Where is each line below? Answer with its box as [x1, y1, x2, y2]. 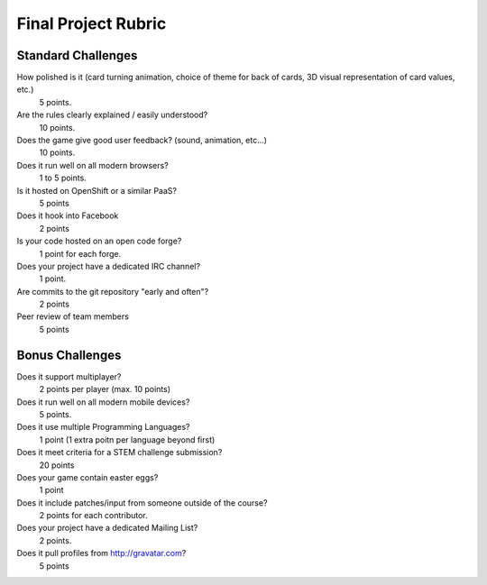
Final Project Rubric [16, 14, 167, 33]
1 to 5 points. [39, 172, 87, 184]
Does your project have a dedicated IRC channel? [16, 261, 201, 271]
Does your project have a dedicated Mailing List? [16, 523, 198, 534]
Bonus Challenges [16, 347, 122, 362]
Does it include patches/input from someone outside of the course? [16, 497, 268, 508]
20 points [39, 460, 75, 471]
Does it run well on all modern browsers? [16, 160, 169, 170]
